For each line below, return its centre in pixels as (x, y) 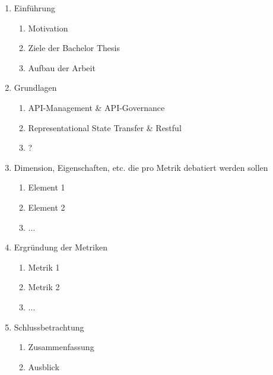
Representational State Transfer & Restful (105, 127)
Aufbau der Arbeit (62, 67)
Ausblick (44, 366)
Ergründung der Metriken (61, 247)
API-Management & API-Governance (96, 107)
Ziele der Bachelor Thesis (74, 48)
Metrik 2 (44, 287)
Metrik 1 (44, 267)
